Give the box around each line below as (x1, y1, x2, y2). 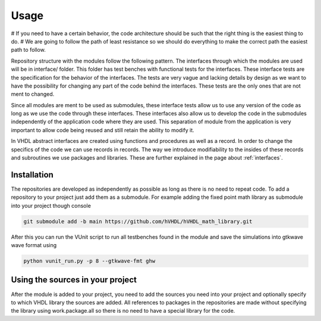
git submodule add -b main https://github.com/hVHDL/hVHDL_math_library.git (23, 218, 253, 225)
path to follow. (11, 46, 46, 54)
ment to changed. (11, 91, 55, 98)
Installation (11, 170, 53, 180)
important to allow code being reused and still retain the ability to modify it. (11, 126, 194, 133)
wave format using (11, 242, 57, 249)
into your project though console (11, 202, 92, 209)
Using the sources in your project (11, 275, 137, 285)
